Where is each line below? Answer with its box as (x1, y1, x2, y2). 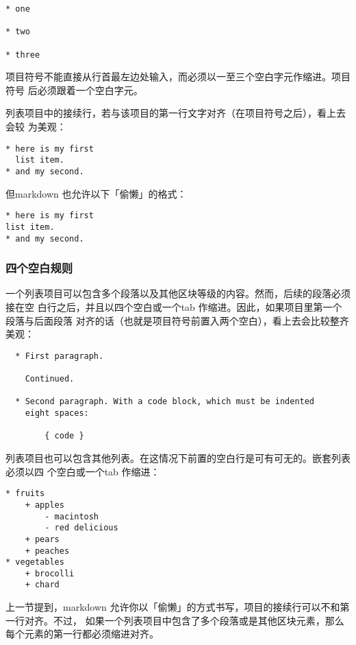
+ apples (25, 500, 64, 510)
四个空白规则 (5, 259, 73, 277)
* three (5, 49, 40, 60)
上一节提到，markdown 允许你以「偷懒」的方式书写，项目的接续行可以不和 (5, 600, 340, 614)
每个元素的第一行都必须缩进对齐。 (5, 626, 159, 641)
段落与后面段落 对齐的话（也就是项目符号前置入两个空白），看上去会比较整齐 (5, 313, 349, 327)
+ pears (25, 534, 60, 544)
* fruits (5, 489, 45, 499)
